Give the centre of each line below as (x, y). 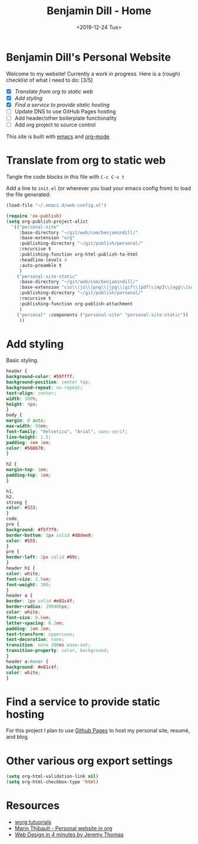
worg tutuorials (33, 822)
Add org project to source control (55, 125)
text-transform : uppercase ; (41, 634)
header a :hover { (27, 661)
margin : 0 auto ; (26, 421)
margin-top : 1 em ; (27, 470)
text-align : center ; (32, 393)
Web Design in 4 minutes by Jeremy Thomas (69, 835)
